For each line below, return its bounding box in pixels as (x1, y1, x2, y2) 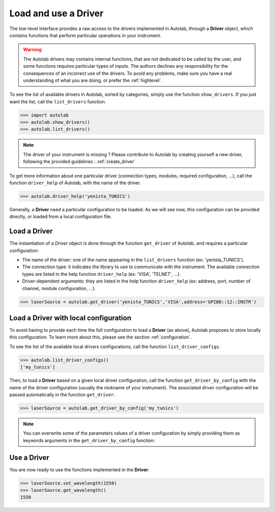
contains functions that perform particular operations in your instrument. (9, 32, 161, 38)
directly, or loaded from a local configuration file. (9, 214, 112, 220)
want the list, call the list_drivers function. (9, 98, 106, 104)
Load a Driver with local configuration (9, 314, 132, 322)
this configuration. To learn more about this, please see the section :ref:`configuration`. (9, 334, 192, 340)
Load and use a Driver (9, 8, 104, 19)
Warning (23, 46, 42, 53)
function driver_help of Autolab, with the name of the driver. (9, 180, 141, 186)
